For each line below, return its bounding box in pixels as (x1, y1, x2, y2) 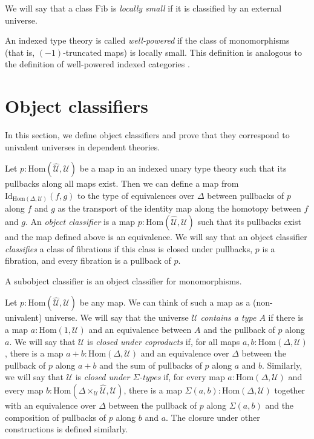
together (274, 383, 306, 396)
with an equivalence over (5, 398, 96, 411)
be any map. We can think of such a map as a (79, 296, 250, 309)
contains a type (200, 311, 257, 324)
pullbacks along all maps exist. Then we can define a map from (5, 177, 239, 190)
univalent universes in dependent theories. (5, 140, 160, 153)
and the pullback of (203, 323, 275, 335)
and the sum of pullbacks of (99, 358, 202, 371)
